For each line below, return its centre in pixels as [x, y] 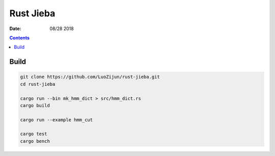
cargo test [34, 134]
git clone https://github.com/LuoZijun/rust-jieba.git [90, 77]
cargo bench [35, 141]
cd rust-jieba [38, 84]
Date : [15, 29]
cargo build [35, 105]
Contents [20, 38]
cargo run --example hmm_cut [57, 120]
